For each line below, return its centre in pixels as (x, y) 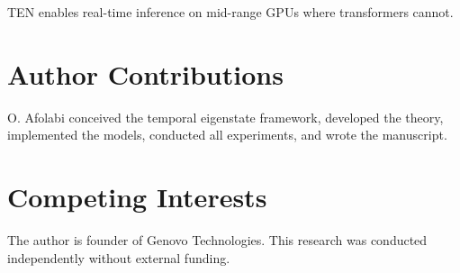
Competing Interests (137, 197)
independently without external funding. (119, 257)
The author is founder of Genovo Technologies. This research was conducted (217, 240)
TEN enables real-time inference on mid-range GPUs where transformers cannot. (230, 12)
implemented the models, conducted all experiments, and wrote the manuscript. (227, 135)
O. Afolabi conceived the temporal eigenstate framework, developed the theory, (225, 117)
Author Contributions (145, 73)
